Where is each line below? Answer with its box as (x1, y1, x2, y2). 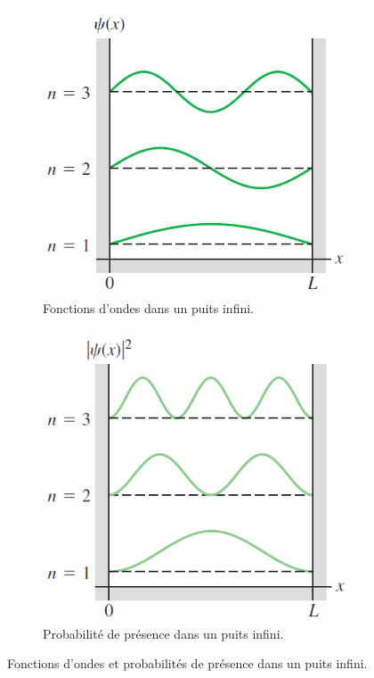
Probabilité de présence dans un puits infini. (43, 624, 284, 642)
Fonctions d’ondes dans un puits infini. (43, 298, 255, 317)
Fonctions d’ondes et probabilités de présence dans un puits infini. (7, 654, 368, 673)
